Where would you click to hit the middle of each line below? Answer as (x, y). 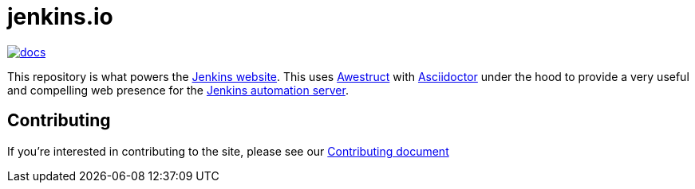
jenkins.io (60, 17)
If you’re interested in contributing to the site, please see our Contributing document (228, 151)
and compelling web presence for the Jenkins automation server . (178, 90)
